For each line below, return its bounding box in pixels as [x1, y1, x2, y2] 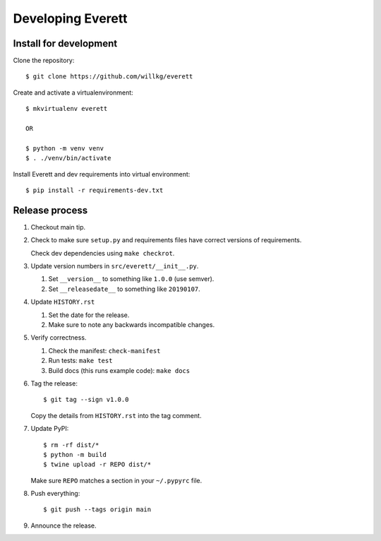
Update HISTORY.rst [30, 297, 95, 307]
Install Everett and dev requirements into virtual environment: [13, 170, 190, 178]
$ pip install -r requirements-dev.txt [25, 186, 164, 194]
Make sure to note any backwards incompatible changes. [48, 321, 215, 328]
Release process [13, 204, 88, 216]
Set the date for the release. [48, 311, 130, 319]
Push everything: [30, 489, 80, 498]
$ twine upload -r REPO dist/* [43, 460, 152, 469]
